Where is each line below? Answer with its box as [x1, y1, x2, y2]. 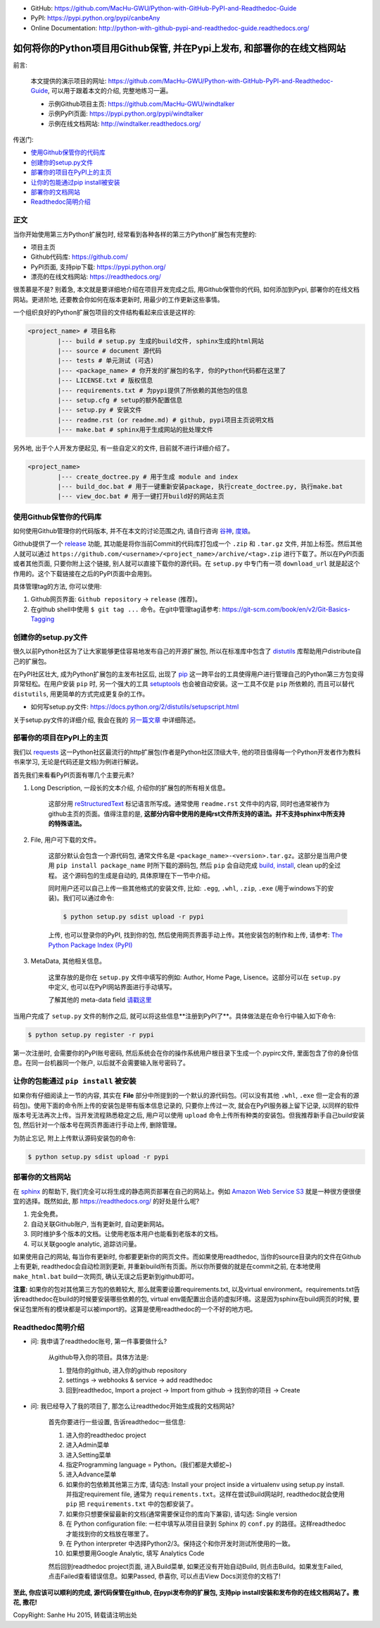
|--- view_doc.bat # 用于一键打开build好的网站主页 [57, 492, 224, 501]
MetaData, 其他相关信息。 [30, 957, 106, 965]
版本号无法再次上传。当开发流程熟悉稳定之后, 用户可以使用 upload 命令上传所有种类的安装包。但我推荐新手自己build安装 [13, 1111, 365, 1120]
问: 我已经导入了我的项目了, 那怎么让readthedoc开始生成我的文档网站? [30, 1402, 235, 1410]
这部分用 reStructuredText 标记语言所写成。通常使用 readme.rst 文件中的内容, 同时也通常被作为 [48, 800, 330, 808]
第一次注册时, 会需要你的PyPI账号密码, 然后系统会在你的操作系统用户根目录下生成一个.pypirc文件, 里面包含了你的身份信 [13, 1048, 359, 1057]
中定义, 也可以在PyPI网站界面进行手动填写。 [48, 982, 176, 991]
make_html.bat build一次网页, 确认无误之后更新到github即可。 [13, 1272, 198, 1280]
